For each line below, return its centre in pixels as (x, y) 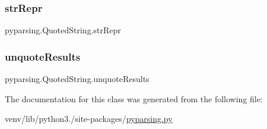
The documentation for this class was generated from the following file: (134, 98)
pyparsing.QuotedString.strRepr (63, 30)
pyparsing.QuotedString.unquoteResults (77, 79)
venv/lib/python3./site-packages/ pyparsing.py (89, 119)
